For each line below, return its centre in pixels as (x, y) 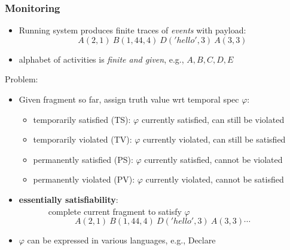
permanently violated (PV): (84, 179)
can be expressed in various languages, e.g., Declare (121, 240)
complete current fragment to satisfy (115, 211)
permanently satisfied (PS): (83, 159)
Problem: (22, 79)
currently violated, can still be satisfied (214, 139)
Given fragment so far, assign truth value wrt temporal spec (129, 99)
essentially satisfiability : (68, 199)
